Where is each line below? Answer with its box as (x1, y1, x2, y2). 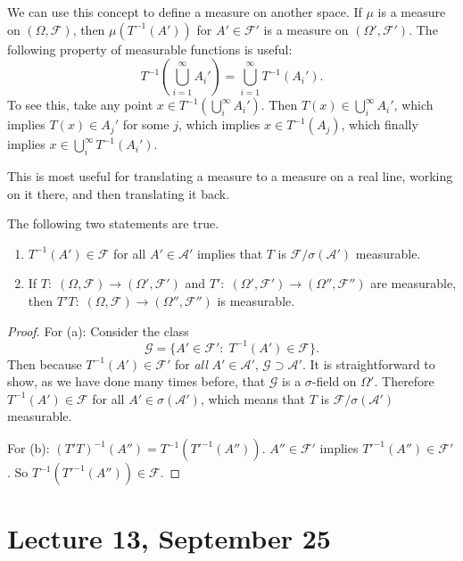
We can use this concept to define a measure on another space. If (7, 3, 362, 21)
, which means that (200, 389, 306, 408)
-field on (311, 372, 357, 391)
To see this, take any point (7, 95, 153, 114)
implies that (196, 243, 263, 262)
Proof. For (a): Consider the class (7, 321, 189, 340)
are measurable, (370, 274, 457, 293)
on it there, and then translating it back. (7, 184, 230, 202)
